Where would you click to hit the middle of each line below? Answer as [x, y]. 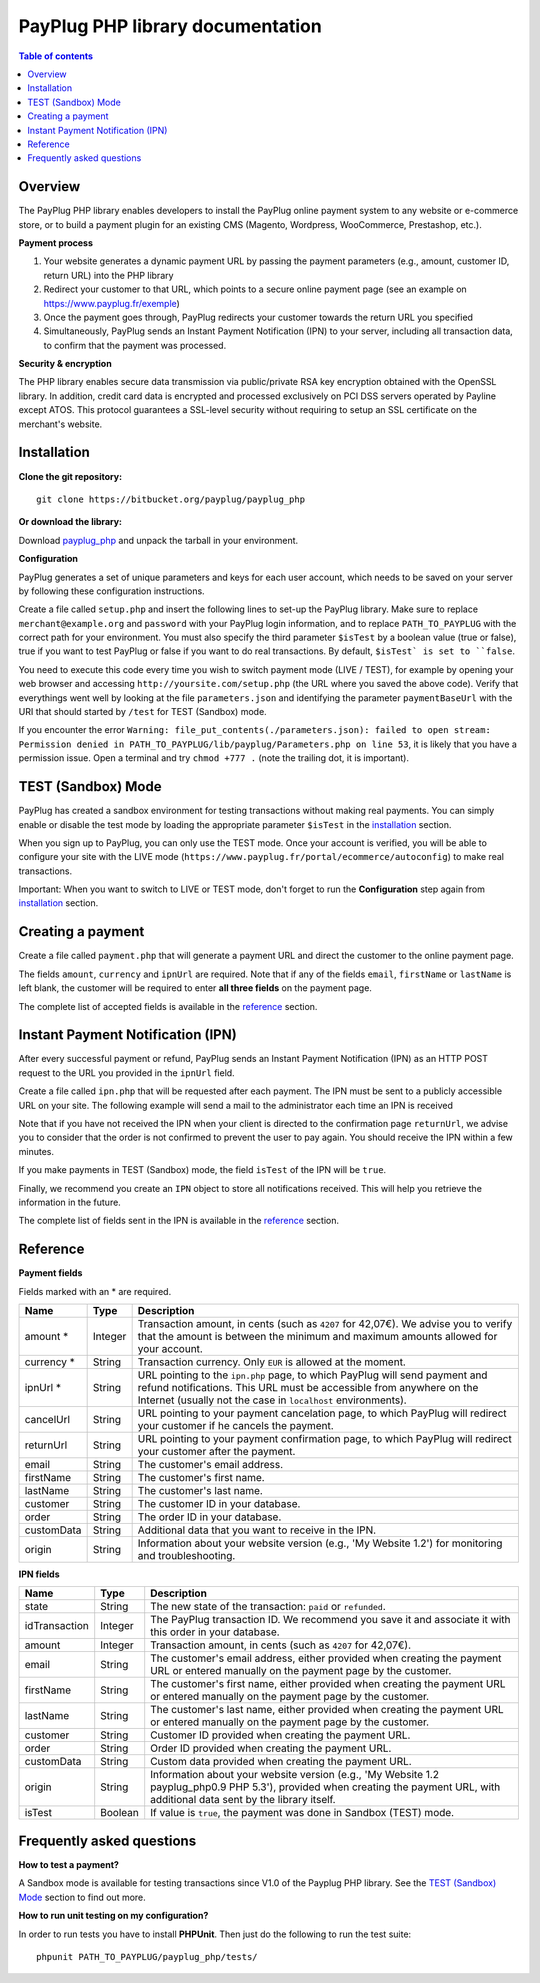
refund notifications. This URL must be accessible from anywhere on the [308, 1388]
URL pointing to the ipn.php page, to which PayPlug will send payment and [312, 1375]
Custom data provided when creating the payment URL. [281, 1762]
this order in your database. [215, 1632]
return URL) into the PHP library [108, 275]
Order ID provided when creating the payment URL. [271, 1748]
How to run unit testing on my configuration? [113, 1916]
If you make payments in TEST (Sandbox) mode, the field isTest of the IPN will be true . [202, 1170]
